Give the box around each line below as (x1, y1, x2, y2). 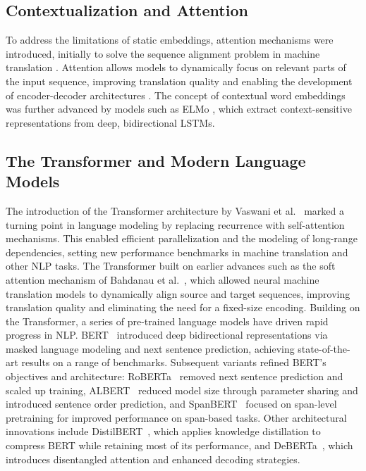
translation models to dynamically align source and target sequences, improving (6, 286, 350, 301)
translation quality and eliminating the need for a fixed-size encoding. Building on (6, 300, 360, 315)
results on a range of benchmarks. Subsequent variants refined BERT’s (21, 355, 327, 370)
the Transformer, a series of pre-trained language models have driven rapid (6, 313, 329, 328)
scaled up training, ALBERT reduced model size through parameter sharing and (6, 382, 358, 397)
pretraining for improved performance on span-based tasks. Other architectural (6, 410, 347, 425)
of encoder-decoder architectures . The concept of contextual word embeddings (6, 87, 346, 102)
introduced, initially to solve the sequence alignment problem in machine (6, 46, 320, 61)
